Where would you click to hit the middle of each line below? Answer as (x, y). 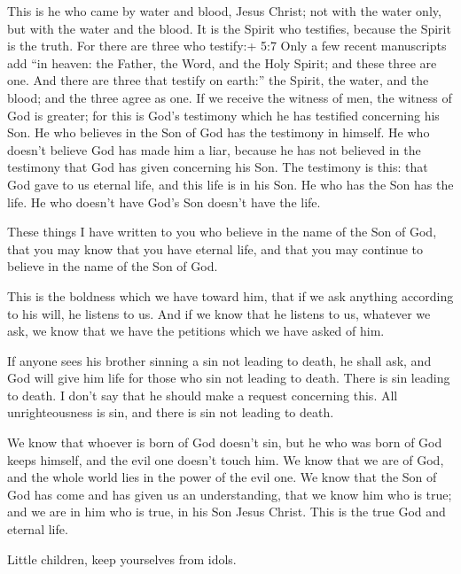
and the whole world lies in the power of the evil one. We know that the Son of (222, 477)
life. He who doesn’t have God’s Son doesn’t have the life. (164, 202)
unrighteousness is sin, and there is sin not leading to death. (171, 412)
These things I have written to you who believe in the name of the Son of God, (222, 232)
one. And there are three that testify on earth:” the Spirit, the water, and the (218, 80)
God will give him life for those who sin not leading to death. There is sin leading (229, 378)
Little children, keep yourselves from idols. (122, 558)
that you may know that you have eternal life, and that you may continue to (215, 248)
